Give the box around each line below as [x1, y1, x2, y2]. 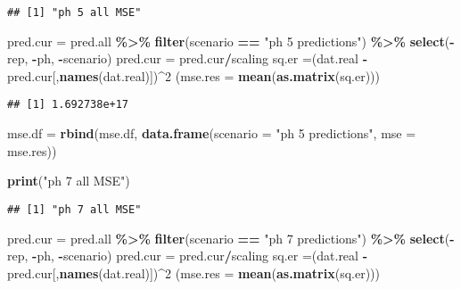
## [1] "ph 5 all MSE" [7, 6, 142, 19]
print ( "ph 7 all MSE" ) [7, 171, 130, 190]
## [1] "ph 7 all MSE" [7, 202, 142, 216]
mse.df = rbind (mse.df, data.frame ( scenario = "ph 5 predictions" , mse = [7, 124, 416, 143]
